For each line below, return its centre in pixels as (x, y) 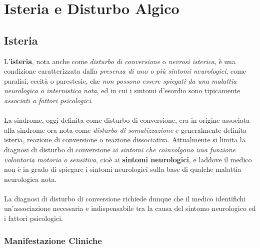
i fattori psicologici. (33, 218)
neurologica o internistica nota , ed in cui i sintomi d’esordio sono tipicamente (122, 90)
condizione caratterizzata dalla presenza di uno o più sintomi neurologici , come (125, 71)
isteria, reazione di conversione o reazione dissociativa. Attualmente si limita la (125, 140)
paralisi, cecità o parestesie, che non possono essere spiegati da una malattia (120, 80)
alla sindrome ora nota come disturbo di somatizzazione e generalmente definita (125, 130)
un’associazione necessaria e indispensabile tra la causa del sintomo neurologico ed (130, 208)
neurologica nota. (30, 179)
